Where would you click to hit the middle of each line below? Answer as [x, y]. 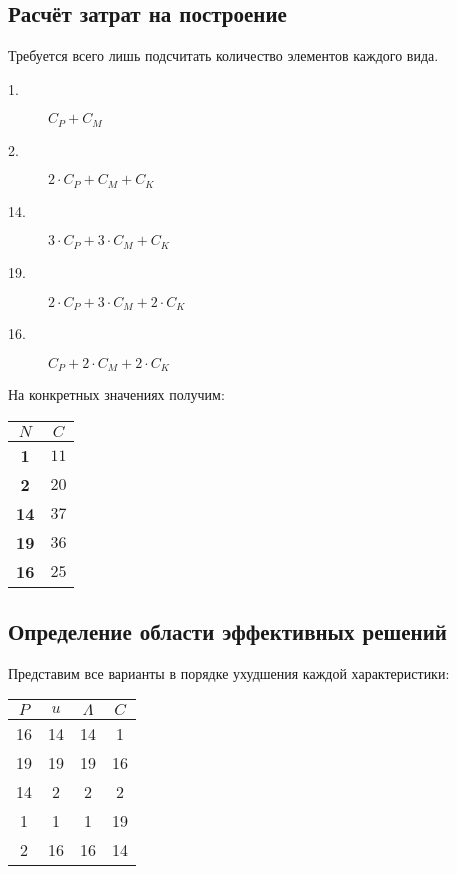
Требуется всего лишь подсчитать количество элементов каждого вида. [223, 55]
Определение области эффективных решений [227, 631]
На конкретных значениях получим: [116, 394]
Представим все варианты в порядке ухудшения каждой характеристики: [229, 672]
